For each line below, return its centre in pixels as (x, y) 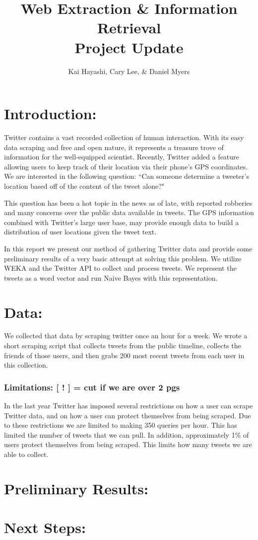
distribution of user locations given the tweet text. (80, 232)
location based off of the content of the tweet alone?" (84, 186)
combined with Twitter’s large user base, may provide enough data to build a (122, 222)
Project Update (129, 47)
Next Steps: (45, 527)
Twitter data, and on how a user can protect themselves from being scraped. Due (128, 415)
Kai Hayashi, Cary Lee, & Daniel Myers (129, 71)
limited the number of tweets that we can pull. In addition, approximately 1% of (127, 434)
